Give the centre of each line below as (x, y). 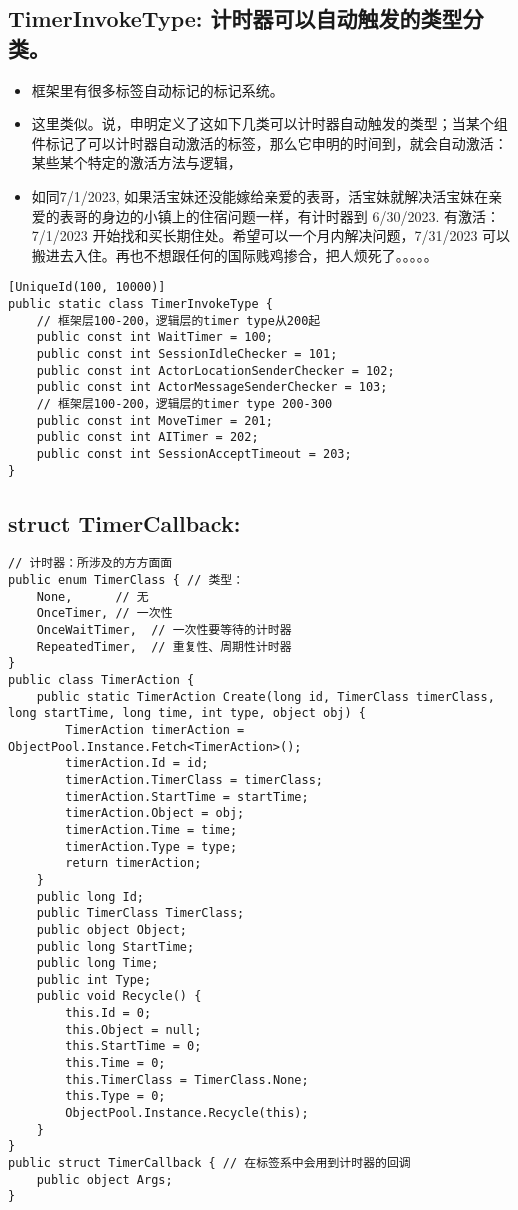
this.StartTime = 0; (133, 1046)
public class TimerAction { (101, 680)
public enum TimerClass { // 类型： (126, 580)
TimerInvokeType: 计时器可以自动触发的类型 (235, 18)
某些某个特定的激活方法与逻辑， (136, 162)
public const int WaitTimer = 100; (154, 337)
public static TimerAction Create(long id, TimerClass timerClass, (265, 696)
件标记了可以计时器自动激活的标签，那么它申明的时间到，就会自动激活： (269, 142)
